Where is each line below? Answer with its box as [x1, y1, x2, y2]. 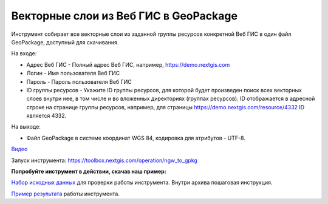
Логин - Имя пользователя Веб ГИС [26, 70, 120, 77]
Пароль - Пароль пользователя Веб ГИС [26, 78, 132, 85]
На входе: [11, 50, 37, 57]
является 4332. [26, 112, 67, 120]
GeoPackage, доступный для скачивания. [11, 38, 119, 46]
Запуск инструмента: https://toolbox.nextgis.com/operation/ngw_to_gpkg [11, 157, 197, 164]
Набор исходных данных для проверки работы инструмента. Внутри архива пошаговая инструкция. [11, 179, 273, 186]
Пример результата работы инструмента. [11, 190, 120, 197]
